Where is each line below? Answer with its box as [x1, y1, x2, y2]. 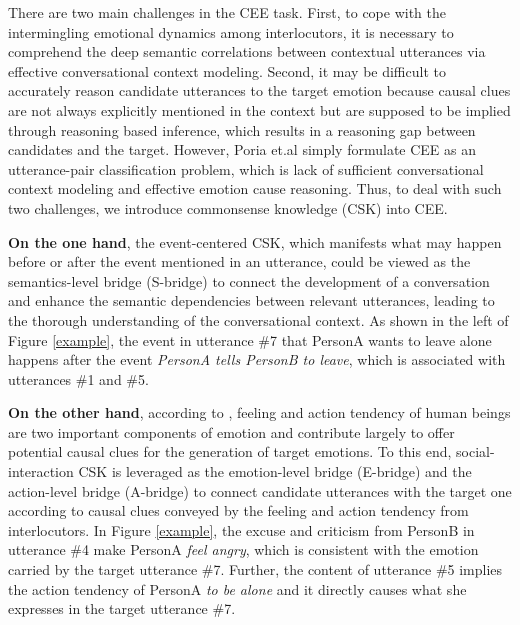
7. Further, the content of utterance [213, 559, 432, 580]
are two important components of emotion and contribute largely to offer [8, 421, 455, 442]
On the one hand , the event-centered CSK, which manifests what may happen [8, 231, 502, 252]
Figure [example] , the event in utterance [8, 329, 254, 350]
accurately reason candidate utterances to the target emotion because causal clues [8, 80, 511, 101]
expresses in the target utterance [8, 598, 208, 619]
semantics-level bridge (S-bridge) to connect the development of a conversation [8, 270, 490, 291]
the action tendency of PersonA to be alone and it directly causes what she [8, 578, 467, 599]
